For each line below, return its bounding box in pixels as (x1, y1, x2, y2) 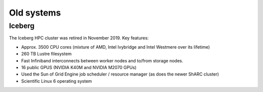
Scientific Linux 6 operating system (21, 78, 92, 84)
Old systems (9, 7, 61, 18)
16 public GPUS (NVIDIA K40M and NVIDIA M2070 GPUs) (21, 64, 137, 70)
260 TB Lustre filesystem (21, 51, 72, 57)
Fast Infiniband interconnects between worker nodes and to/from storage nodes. (21, 57, 184, 63)
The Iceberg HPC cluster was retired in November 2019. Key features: (9, 35, 149, 41)
